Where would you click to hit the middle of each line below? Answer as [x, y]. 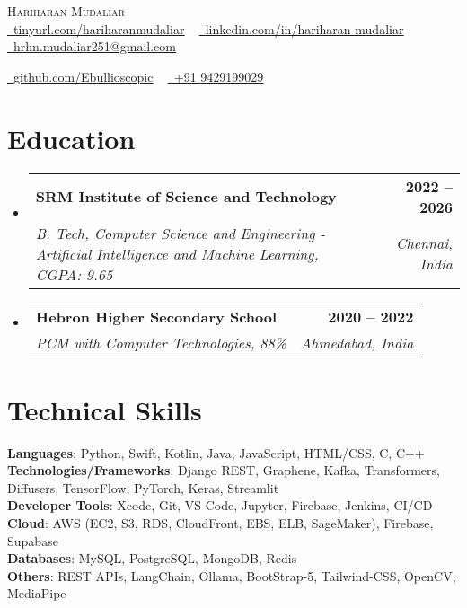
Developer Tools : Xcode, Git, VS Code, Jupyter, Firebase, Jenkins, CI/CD [220, 505]
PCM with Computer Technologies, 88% [161, 342]
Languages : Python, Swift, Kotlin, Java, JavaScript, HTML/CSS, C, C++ [216, 452]
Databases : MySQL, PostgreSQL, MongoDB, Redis [152, 558]
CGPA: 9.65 [74, 274]
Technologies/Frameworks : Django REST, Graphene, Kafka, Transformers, [224, 470]
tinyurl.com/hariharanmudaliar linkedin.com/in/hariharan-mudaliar [209, 28]
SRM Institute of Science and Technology [186, 196]
